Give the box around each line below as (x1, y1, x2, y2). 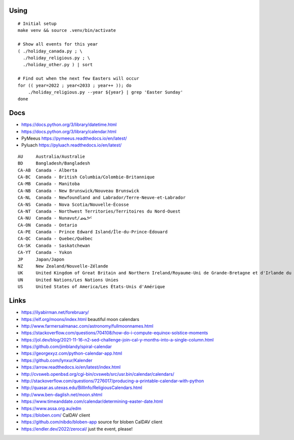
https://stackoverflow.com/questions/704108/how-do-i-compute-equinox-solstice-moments (21, 330, 208, 336)
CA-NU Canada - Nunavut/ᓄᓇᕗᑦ (18, 216, 93, 221)
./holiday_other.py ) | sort (23, 62, 93, 68)
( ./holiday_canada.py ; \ (18, 48, 83, 54)
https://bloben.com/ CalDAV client (21, 412, 90, 418)
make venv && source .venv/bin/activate (18, 27, 116, 33)
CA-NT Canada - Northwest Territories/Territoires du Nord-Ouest (18, 208, 181, 214)
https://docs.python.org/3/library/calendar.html (21, 128, 117, 134)
